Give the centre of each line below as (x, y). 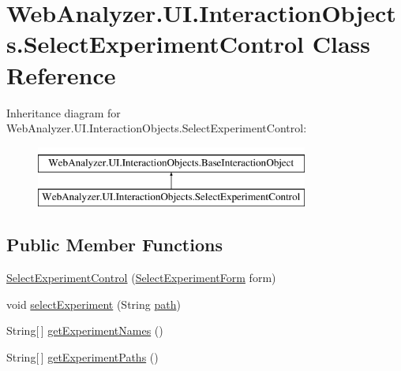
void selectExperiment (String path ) (94, 304)
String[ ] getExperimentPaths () (82, 356)
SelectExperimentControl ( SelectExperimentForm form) (141, 278)
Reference (61, 74)
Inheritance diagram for (64, 112)
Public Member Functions (114, 245)
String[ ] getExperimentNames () (85, 330)
